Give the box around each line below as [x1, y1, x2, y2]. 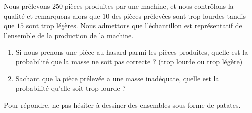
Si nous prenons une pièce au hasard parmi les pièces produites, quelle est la [15, 47, 248, 57]
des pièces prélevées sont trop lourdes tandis [111, 10, 246, 21]
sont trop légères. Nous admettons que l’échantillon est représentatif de [26, 20, 242, 31]
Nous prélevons [4, 1, 50, 11]
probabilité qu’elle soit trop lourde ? [15, 83, 126, 93]
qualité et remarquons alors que [4, 10, 100, 21]
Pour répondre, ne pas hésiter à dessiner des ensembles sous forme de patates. [4, 99, 241, 110]
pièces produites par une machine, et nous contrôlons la [64, 1, 234, 11]
